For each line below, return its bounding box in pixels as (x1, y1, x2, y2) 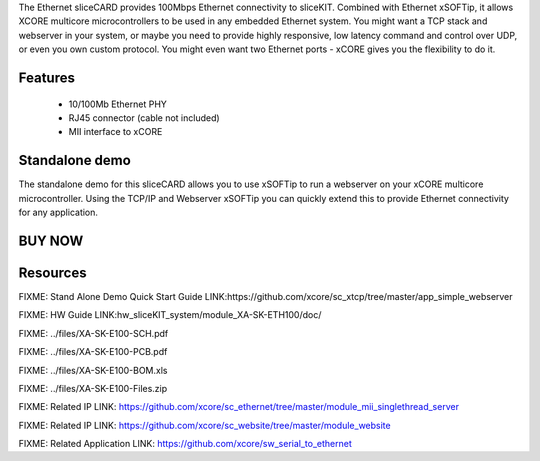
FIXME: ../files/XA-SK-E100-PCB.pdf (18, 346, 168, 358)
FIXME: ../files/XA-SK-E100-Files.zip (18, 382, 168, 394)
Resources (18, 264, 87, 281)
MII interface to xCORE (68, 126, 163, 138)
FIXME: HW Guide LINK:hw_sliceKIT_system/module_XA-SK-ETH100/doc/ (18, 309, 322, 321)
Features (18, 69, 75, 86)
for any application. (18, 206, 99, 219)
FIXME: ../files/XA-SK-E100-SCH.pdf (18, 327, 169, 339)
